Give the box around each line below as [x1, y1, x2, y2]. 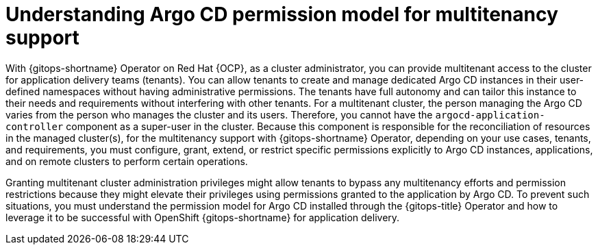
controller [5, 121, 64, 132]
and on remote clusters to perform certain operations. [5, 155, 248, 167]
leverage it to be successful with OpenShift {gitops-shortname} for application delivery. [5, 211, 400, 223]
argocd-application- [435, 109, 545, 121]
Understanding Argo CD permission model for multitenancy [5, 3, 558, 26]
